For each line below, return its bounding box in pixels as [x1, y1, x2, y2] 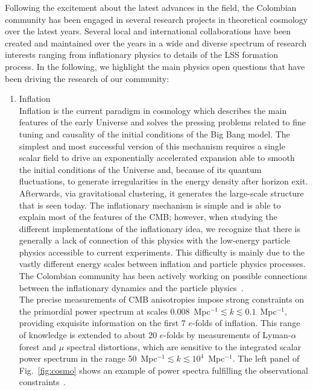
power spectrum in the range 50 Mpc [19, 352, 157, 365]
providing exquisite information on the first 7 [19, 316, 186, 329]
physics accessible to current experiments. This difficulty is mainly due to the [19, 245, 305, 258]
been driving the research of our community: [5, 72, 169, 84]
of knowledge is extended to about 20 [19, 329, 157, 341]
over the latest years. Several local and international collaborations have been [5, 25, 291, 37]
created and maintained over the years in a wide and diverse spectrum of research [5, 36, 307, 49]
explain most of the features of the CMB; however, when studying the [19, 210, 277, 223]
